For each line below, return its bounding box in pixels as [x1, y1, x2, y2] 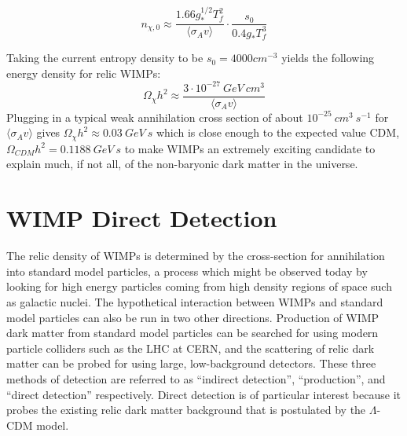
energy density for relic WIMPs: [6, 64, 161, 81]
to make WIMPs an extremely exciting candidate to [124, 140, 376, 156]
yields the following [281, 49, 375, 66]
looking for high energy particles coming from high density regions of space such [6, 278, 392, 295]
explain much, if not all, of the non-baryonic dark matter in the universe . [6, 156, 358, 172]
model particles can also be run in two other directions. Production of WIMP [6, 309, 379, 325]
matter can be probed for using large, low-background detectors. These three [6, 355, 376, 372]
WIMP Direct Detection [6, 202, 277, 234]
